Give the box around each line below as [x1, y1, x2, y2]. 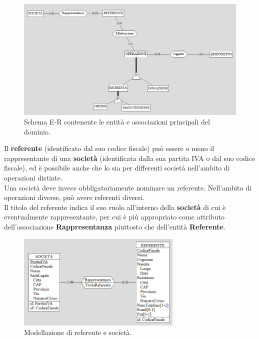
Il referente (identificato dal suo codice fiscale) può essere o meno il [4, 143, 214, 153]
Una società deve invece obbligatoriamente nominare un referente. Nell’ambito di [4, 182, 251, 192]
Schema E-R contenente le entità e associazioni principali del [24, 116, 210, 127]
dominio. [24, 126, 50, 136]
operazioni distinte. [4, 172, 62, 183]
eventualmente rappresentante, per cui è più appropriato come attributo [4, 211, 224, 222]
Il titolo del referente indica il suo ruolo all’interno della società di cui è [4, 201, 226, 212]
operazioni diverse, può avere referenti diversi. [4, 192, 144, 202]
